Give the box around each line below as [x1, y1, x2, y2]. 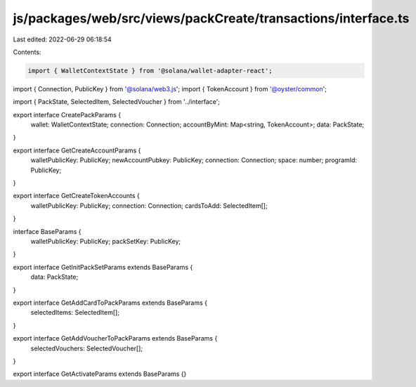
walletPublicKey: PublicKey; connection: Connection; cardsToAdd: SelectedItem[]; [30, 201, 268, 210]
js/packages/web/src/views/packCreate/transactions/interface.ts [13, 11, 410, 26]
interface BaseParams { [13, 227, 82, 235]
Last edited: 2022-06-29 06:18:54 [13, 35, 112, 44]
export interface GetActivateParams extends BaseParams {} [13, 369, 187, 379]
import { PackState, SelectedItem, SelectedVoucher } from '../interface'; [13, 98, 221, 106]
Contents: [13, 48, 41, 56]
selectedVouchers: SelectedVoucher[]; [30, 344, 143, 353]
